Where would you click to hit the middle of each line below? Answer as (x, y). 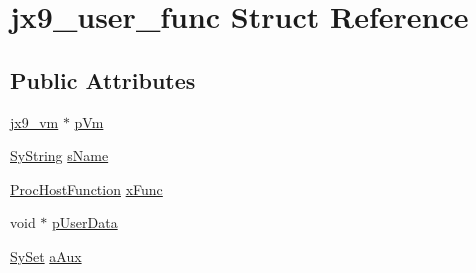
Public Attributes (103, 79)
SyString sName (59, 155)
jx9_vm (34, 121)
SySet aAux (46, 255)
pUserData (85, 222)
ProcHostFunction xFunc (86, 188)
